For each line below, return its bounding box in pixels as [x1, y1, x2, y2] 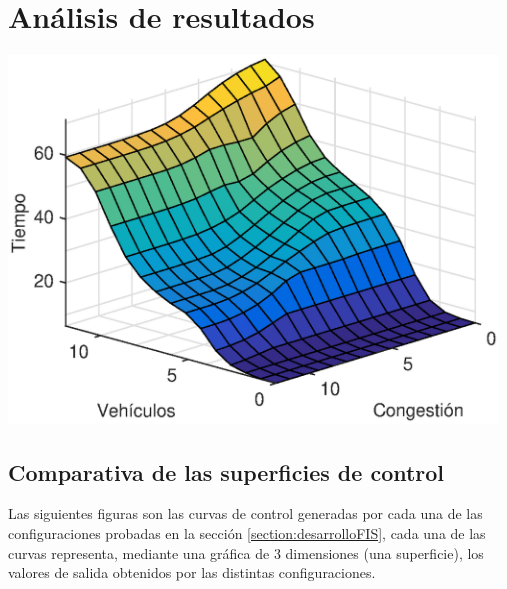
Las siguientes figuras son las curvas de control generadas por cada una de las [8, 503, 483, 524]
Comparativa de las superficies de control [8, 456, 445, 487]
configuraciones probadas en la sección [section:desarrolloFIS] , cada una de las [8, 523, 486, 543]
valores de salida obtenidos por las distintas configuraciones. [8, 562, 376, 583]
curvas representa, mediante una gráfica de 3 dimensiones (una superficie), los [8, 542, 484, 563]
